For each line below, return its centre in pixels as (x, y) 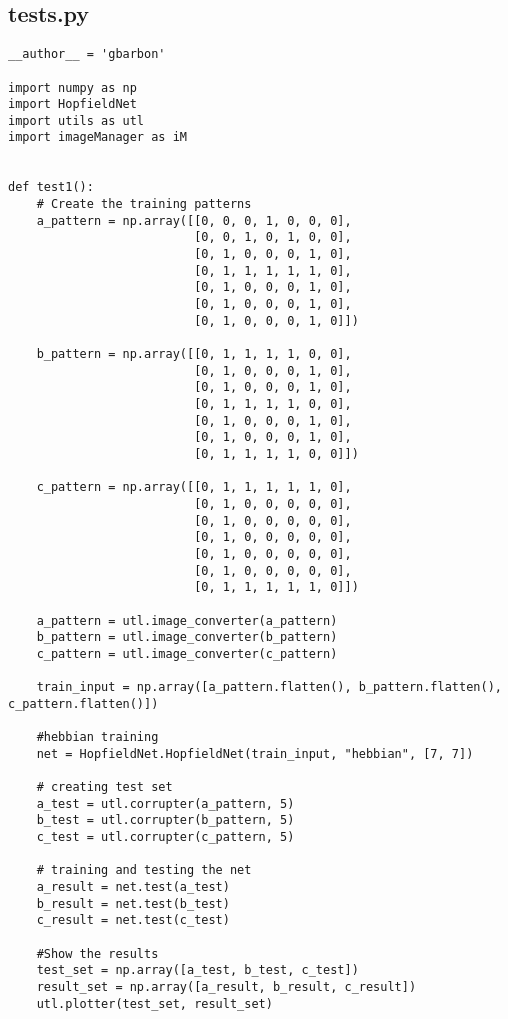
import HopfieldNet (72, 104)
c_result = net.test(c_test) (133, 920)
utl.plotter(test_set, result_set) (154, 1003)
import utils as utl (76, 120)
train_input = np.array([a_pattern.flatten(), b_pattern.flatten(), (269, 687)
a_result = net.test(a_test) (133, 887)
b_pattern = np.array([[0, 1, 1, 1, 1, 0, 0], (194, 354)
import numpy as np (72, 87)
